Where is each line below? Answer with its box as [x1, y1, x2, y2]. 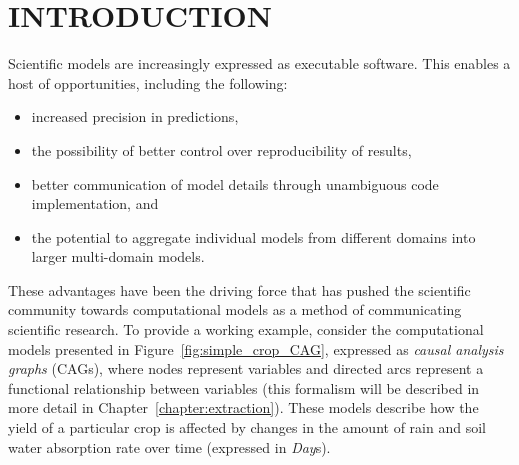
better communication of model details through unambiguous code [31, 173, 439, 194]
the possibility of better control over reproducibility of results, [31, 139, 412, 160]
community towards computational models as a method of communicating [8, 299, 462, 320]
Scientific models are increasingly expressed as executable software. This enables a [8, 53, 511, 74]
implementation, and [31, 193, 159, 214]
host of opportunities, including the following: [8, 72, 288, 93]
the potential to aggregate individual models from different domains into [31, 226, 476, 247]
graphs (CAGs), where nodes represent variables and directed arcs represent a [8, 358, 484, 379]
